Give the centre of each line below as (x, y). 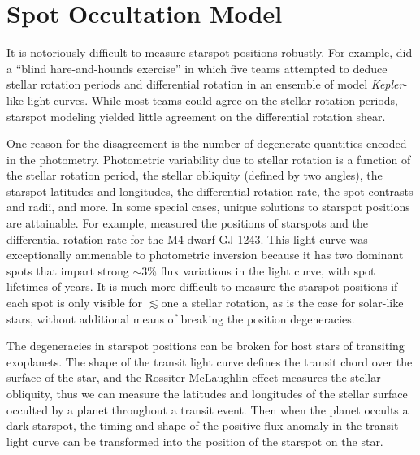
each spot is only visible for (75, 303)
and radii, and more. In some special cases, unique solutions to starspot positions (208, 207)
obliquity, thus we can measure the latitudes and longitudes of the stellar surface (207, 393)
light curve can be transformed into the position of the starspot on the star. (195, 441)
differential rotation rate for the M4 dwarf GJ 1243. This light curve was (187, 238)
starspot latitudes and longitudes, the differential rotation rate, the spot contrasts (210, 191)
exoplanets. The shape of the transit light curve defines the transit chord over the (210, 361)
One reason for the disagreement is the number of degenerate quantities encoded (207, 143)
